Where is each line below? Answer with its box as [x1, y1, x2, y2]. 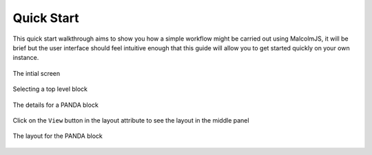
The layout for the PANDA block [12, 132, 103, 141]
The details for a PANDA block [12, 101, 99, 109]
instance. [12, 54, 39, 62]
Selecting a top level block [12, 85, 88, 93]
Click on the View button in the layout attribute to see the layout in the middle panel [12, 116, 249, 124]
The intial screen [12, 69, 61, 77]
